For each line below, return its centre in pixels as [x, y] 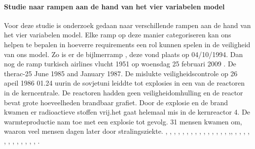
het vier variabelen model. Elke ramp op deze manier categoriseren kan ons [118, 35]
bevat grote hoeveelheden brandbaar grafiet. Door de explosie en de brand [116, 102]
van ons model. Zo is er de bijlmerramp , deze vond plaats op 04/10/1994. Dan [124, 54]
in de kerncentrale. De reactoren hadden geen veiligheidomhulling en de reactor [124, 92]
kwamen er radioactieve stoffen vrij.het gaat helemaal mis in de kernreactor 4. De [127, 112]
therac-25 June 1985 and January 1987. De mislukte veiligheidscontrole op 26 [121, 73]
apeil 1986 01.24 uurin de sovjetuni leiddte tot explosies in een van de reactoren [125, 83]
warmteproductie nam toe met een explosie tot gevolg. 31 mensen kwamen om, [123, 121]
